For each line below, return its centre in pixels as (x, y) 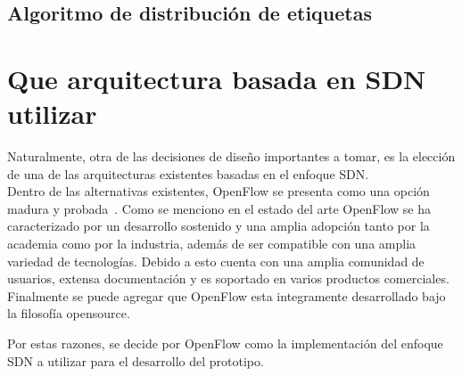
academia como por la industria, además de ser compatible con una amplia (212, 244)
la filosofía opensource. (69, 313)
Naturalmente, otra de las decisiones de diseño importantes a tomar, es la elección (231, 156)
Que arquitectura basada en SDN (217, 78)
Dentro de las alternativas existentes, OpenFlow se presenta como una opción (219, 191)
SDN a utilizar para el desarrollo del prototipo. (136, 360)
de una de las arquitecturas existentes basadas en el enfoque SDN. (188, 173)
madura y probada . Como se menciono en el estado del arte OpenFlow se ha (219, 208)
